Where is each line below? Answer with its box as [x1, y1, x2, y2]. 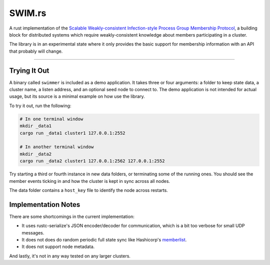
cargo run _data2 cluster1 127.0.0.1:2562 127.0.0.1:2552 [19, 158, 165, 164]
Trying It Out [9, 66, 49, 75]
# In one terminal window [19, 116, 83, 122]
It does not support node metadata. [21, 243, 95, 250]
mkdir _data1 [19, 123, 52, 129]
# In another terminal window [19, 144, 94, 150]
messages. [21, 229, 44, 235]
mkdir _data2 [19, 151, 52, 157]
